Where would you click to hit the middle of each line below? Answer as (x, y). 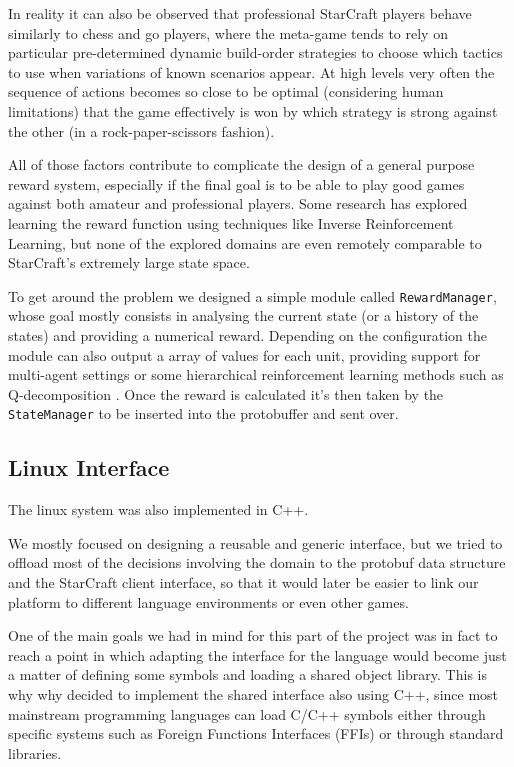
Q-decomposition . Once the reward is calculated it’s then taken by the (226, 393)
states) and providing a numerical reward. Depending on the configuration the (247, 334)
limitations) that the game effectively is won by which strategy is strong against (253, 110)
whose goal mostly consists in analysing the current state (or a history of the (243, 315)
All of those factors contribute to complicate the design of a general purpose (241, 164)
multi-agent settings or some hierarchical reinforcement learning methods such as (256, 374)
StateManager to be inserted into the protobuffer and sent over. (203, 413)
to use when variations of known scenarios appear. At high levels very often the (251, 71)
